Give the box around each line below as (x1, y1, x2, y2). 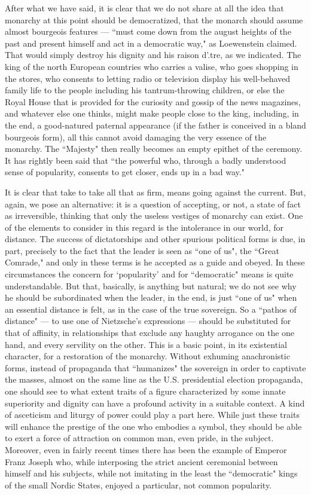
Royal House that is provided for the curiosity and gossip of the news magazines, (5, 95, 301, 108)
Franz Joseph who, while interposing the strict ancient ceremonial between (5, 455, 278, 467)
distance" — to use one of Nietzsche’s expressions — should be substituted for (5, 314, 291, 327)
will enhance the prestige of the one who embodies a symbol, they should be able (5, 420, 302, 432)
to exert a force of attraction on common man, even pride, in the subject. (5, 432, 274, 444)
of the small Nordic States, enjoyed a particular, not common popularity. (5, 478, 272, 491)
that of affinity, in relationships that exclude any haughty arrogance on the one (5, 326, 295, 339)
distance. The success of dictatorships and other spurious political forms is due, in (5, 233, 306, 245)
